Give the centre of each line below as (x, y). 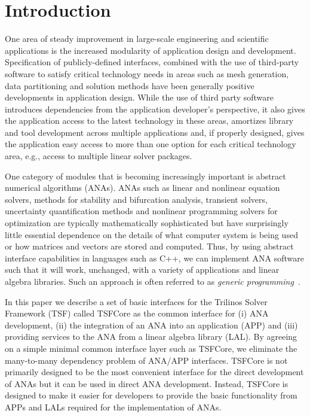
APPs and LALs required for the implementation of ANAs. (113, 407)
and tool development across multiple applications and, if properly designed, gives (155, 132)
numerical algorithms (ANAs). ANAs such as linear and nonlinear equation (142, 188)
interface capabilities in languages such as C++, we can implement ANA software (154, 258)
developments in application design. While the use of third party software (139, 97)
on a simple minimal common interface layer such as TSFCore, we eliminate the (151, 348)
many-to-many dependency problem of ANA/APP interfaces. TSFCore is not (146, 360)
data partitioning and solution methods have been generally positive (130, 85)
